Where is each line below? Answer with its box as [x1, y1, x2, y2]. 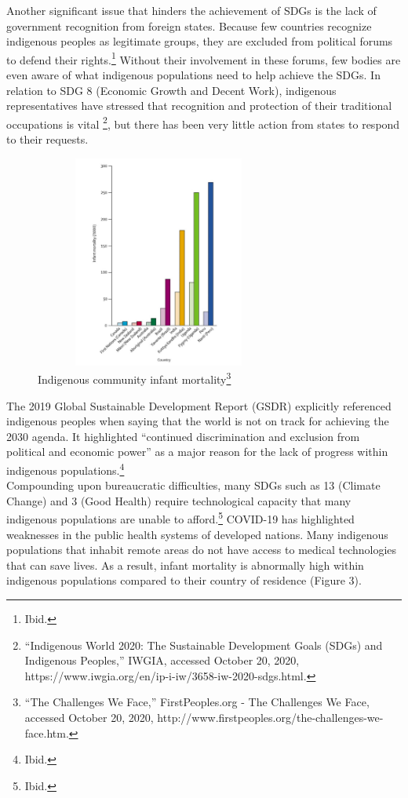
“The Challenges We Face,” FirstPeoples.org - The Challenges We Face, [24, 694, 370, 710]
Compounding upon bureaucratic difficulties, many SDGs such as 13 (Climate [6, 477, 381, 494]
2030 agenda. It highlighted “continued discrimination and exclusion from [6, 428, 360, 444]
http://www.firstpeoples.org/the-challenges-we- [157, 709, 384, 725]
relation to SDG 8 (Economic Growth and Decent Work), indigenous [6, 82, 337, 98]
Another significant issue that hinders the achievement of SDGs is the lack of [6, 2, 377, 18]
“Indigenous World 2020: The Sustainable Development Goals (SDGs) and [24, 636, 383, 653]
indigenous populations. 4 [6, 459, 125, 478]
